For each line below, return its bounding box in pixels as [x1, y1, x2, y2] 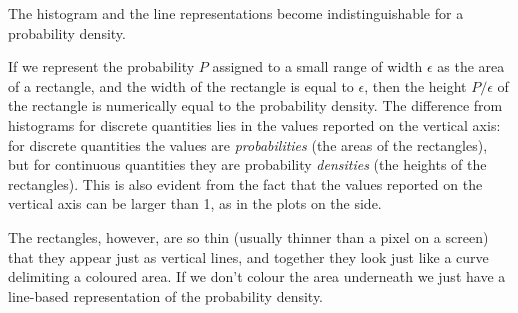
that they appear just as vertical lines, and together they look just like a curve [8, 246, 489, 267]
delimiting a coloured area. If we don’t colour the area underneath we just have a [8, 266, 506, 287]
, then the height [364, 75, 467, 96]
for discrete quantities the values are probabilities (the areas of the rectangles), [8, 134, 488, 155]
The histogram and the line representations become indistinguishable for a [8, 3, 464, 23]
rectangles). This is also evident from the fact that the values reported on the [8, 173, 483, 194]
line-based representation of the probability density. [8, 285, 323, 306]
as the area [437, 56, 505, 77]
